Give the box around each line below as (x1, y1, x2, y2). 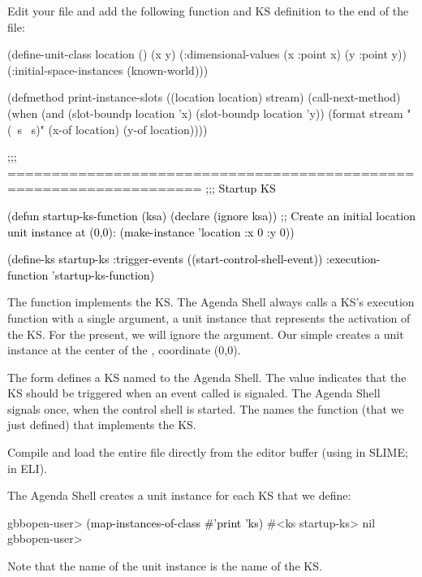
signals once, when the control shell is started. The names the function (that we (7, 400, 404, 417)
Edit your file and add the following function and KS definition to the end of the (7, 2, 409, 19)
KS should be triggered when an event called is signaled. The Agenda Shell (7, 384, 381, 401)
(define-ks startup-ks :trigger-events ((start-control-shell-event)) (7, 250, 323, 267)
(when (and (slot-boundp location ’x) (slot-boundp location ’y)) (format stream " (7, 104, 411, 121)
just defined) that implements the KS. (7, 416, 196, 433)
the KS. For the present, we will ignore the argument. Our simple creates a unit (7, 325, 404, 342)
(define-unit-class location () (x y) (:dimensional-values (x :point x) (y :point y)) (7, 46, 407, 63)
